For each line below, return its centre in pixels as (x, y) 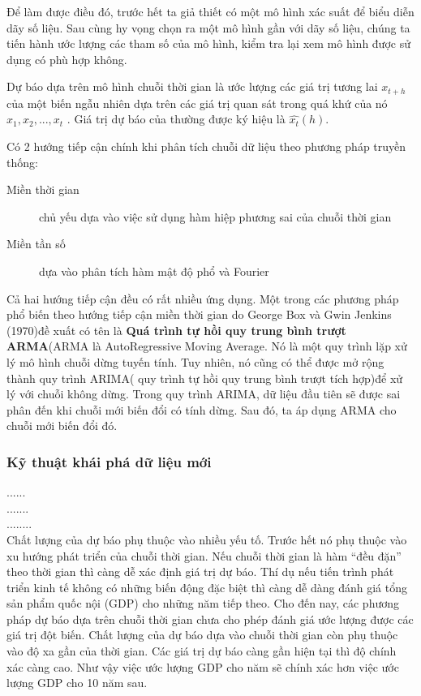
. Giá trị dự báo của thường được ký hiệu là (176, 119)
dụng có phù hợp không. (67, 59)
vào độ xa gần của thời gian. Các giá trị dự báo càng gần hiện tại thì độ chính (202, 651)
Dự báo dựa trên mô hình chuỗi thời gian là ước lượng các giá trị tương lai (192, 86)
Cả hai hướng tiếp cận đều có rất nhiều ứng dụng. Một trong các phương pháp (203, 298)
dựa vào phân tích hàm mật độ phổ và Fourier (154, 271)
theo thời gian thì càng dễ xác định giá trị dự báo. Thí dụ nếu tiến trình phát (200, 571)
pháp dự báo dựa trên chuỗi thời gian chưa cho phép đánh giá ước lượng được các (210, 619)
